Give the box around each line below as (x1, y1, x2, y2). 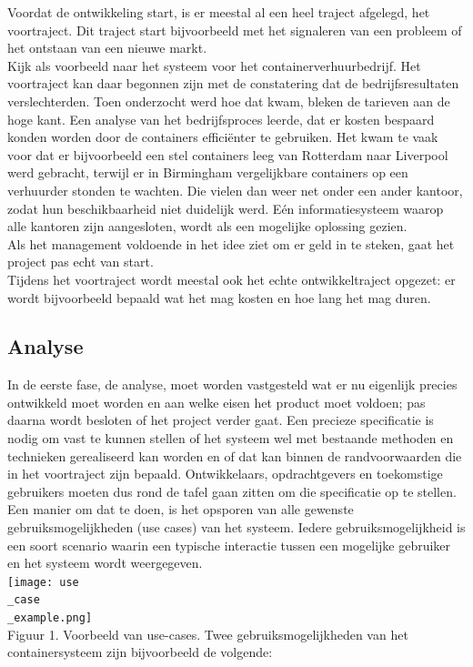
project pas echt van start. (7, 252, 154, 271)
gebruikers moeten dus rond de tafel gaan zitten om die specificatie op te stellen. (7, 481, 457, 500)
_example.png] (7, 611, 93, 625)
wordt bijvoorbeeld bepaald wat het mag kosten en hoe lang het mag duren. (7, 288, 431, 307)
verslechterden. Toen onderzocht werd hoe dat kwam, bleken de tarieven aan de (7, 91, 450, 110)
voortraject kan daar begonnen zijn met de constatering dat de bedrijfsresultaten (7, 74, 459, 93)
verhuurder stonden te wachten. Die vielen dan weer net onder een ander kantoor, (7, 180, 463, 199)
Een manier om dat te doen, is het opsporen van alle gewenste (7, 500, 354, 519)
